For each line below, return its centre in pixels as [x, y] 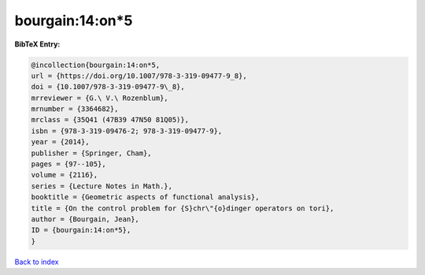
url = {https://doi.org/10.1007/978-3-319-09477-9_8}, [139, 76]
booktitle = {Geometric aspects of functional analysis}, [145, 197]
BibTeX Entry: [37, 44]
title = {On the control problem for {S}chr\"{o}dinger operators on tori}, [183, 208]
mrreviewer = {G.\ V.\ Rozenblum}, [100, 98]
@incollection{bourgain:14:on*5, [96, 65]
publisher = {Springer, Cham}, [92, 153]
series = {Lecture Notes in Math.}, [102, 186]
